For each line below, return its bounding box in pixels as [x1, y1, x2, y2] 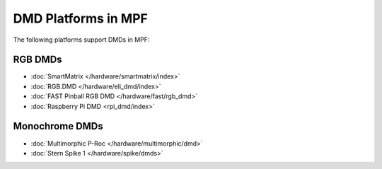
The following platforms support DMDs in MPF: [13, 35, 150, 44]
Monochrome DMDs [13, 120, 104, 132]
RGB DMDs [13, 54, 63, 66]
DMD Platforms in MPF [13, 11, 148, 26]
